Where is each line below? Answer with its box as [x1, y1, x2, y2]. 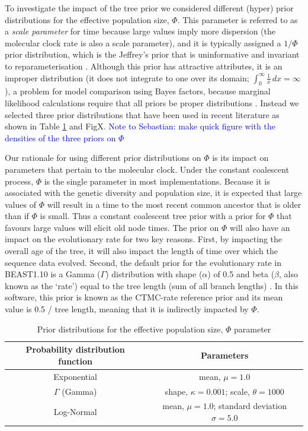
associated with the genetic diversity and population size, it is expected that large [5, 186, 302, 199]
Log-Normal [53, 405, 97, 418]
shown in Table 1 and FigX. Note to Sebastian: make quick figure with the [5, 120, 275, 132]
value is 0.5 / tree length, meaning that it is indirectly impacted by [5, 303, 249, 315]
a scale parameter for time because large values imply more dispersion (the [5, 25, 275, 37]
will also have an [229, 221, 290, 233]
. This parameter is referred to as [177, 13, 298, 26]
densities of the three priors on [5, 131, 116, 144]
